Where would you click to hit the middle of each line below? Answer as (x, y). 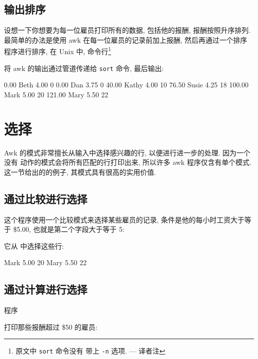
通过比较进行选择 (46, 198)
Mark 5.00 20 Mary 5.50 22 (45, 262)
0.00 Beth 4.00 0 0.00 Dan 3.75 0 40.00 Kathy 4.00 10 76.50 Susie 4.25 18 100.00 (126, 85)
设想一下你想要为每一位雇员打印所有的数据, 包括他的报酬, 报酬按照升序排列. (127, 30)
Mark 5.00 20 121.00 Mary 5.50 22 (56, 94)
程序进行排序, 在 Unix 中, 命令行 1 (58, 51)
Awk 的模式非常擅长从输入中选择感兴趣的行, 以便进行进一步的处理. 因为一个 (127, 152)
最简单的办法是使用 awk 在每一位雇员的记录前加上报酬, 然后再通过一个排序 (126, 39)
